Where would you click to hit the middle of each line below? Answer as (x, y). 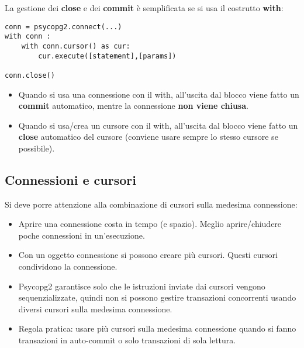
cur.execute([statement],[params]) (107, 56)
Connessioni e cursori (70, 179)
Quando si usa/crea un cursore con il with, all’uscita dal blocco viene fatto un (158, 125)
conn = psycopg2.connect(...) (63, 27)
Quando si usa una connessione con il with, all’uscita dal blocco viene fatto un (159, 94)
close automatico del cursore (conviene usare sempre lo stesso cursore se (148, 137)
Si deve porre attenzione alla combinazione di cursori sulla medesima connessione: (151, 204)
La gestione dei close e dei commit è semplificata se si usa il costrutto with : (144, 8)
